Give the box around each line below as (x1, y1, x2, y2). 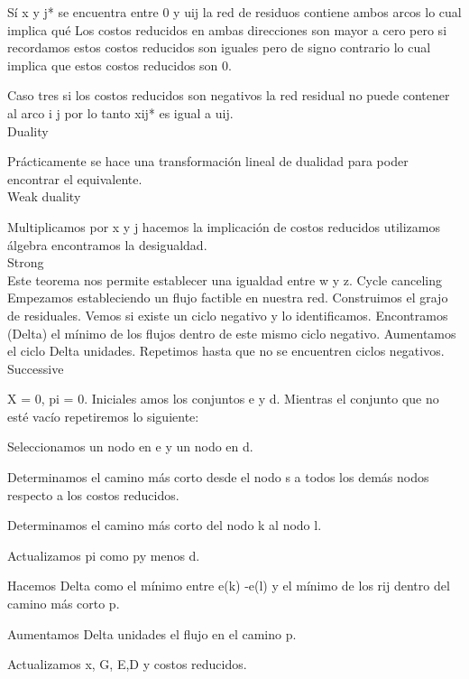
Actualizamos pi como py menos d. (7, 545, 200, 564)
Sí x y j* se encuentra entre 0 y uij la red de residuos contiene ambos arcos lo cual (7, 3, 462, 21)
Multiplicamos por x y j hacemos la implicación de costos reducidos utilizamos (7, 217, 441, 236)
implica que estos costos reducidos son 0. (7, 55, 232, 74)
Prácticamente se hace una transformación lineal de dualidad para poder (7, 152, 409, 171)
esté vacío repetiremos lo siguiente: (7, 406, 199, 425)
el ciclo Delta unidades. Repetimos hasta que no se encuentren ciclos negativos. (7, 341, 445, 360)
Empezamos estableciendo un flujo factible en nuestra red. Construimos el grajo (7, 288, 448, 307)
